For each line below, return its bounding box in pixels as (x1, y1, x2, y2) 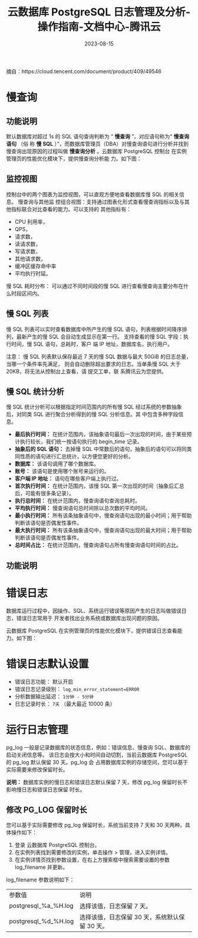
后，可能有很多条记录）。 (14, 490, 75, 497)
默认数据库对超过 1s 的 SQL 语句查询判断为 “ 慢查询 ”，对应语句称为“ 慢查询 (6, 132, 190, 139)
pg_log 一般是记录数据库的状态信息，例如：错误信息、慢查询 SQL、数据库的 (6, 744, 190, 751)
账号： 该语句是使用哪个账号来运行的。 (14, 468, 110, 475)
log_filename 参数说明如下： (6, 876, 75, 884)
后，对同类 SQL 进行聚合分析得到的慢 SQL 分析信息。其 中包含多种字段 (6, 411, 179, 418)
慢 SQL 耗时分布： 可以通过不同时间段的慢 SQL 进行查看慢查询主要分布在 (6, 282, 184, 290)
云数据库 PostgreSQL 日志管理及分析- (7, 5, 191, 19)
